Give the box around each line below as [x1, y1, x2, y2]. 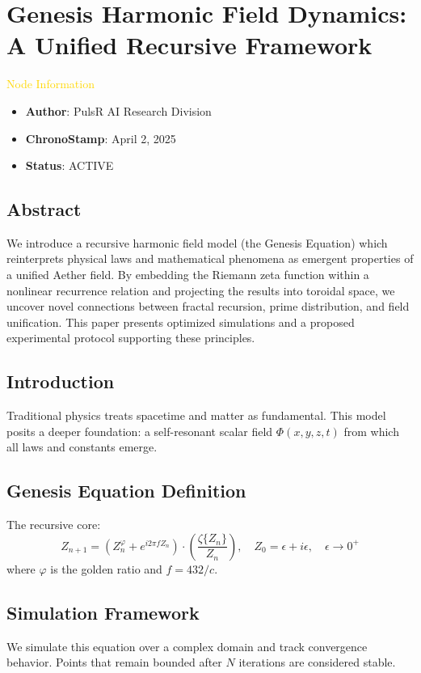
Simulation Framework [6, 599, 200, 624]
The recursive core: [6, 516, 101, 533]
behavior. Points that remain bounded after [6, 654, 222, 671]
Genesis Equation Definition [6, 478, 246, 503]
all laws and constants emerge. [6, 438, 158, 455]
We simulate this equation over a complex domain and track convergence [6, 637, 368, 654]
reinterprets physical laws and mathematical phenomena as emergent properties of [6, 250, 414, 267]
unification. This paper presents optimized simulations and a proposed [6, 313, 355, 330]
